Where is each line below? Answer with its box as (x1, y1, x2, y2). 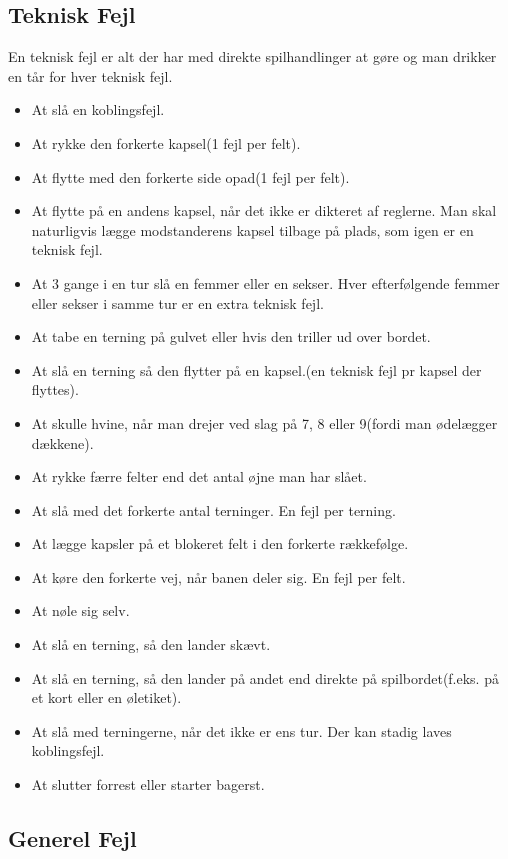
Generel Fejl (8, 823, 137, 854)
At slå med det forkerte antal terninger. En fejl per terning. (31, 499, 396, 520)
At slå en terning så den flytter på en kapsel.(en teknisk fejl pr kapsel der (31, 359, 482, 380)
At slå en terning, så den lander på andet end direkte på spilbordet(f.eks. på (31, 667, 499, 688)
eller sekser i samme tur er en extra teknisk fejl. (31, 292, 324, 313)
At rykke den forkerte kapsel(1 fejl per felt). (31, 132, 301, 153)
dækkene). (31, 432, 94, 453)
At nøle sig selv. (31, 600, 130, 621)
